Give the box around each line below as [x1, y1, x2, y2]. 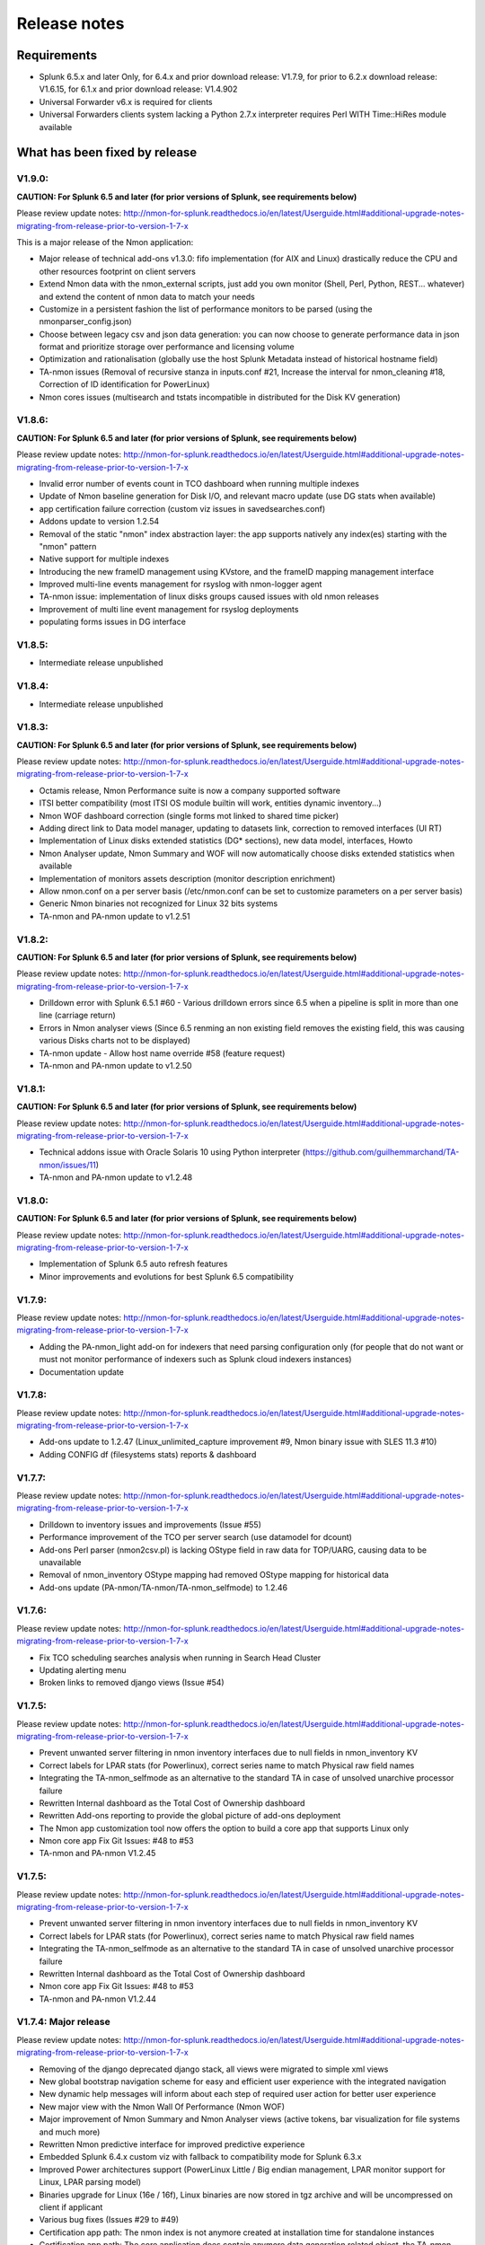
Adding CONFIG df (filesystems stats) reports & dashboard [39, 1448, 257, 1459]
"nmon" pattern [39, 541, 97, 551]
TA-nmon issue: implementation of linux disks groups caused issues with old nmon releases [39, 591, 379, 602]
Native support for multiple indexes [39, 553, 170, 565]
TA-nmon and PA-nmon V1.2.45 [39, 1848, 156, 1859]
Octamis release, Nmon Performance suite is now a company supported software [39, 785, 341, 796]
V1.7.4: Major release [16, 2016, 111, 2029]
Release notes [16, 13, 125, 33]
